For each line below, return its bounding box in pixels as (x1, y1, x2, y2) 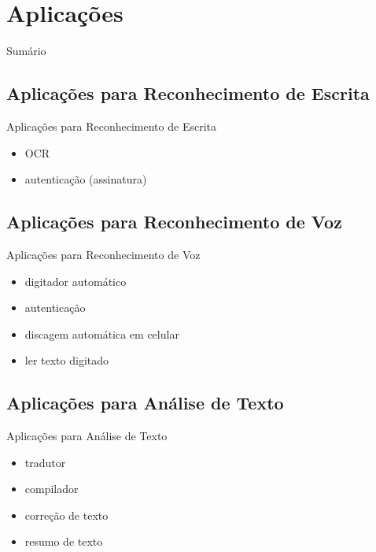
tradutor (24, 454, 66, 470)
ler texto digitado (24, 352, 109, 369)
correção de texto (24, 506, 109, 523)
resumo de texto (24, 533, 103, 550)
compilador (24, 480, 79, 497)
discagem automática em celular (24, 325, 179, 342)
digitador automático (24, 272, 127, 289)
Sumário (6, 43, 46, 59)
